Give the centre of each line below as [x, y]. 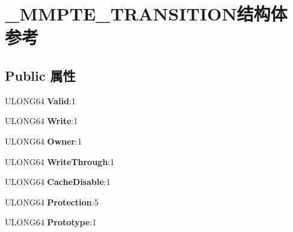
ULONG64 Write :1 [42, 121]
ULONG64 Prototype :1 [51, 222]
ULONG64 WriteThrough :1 [60, 161]
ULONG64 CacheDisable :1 [58, 182]
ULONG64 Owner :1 [43, 141]
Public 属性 [40, 75]
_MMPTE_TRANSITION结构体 [146, 14]
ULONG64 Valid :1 [40, 100]
